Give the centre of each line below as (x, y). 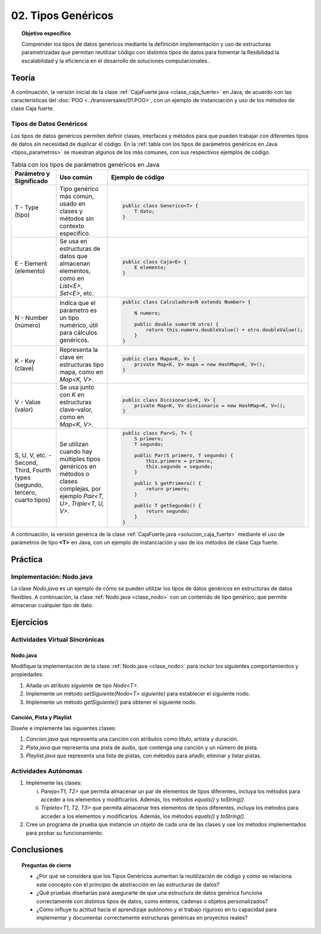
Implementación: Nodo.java (52, 577)
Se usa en (73, 241)
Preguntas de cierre (46, 865)
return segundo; (168, 511)
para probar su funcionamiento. (64, 833)
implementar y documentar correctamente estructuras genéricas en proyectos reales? (142, 918)
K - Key (25, 361)
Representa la (79, 350)
